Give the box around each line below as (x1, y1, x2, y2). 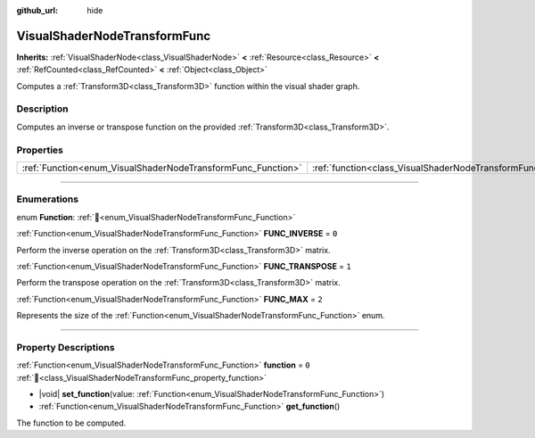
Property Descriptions (16, 341, 115, 353)
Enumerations (16, 193, 79, 205)
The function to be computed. (16, 417, 127, 428)
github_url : (16, 5, 58, 15)
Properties (16, 144, 64, 156)
